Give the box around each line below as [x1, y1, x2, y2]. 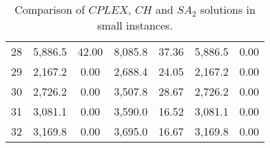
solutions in [200, 1, 256, 17]
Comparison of [14, 1, 85, 17]
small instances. [97, 17, 173, 33]
